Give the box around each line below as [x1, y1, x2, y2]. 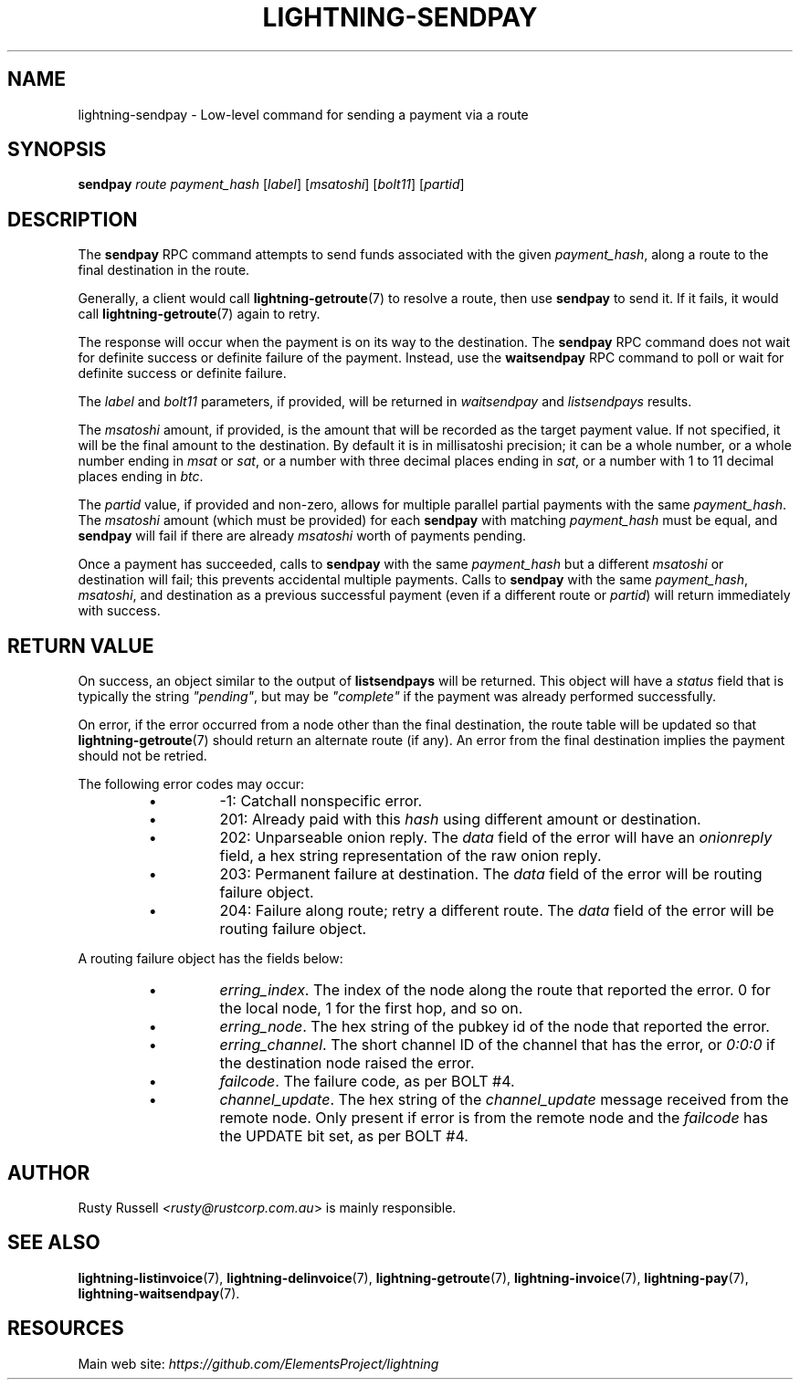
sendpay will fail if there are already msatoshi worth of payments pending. [78, 528, 527, 544]
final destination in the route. [78, 262, 250, 278]
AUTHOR [7, 1161, 90, 1184]
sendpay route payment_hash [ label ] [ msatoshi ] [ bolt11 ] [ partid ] [78, 176, 465, 193]
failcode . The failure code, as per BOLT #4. [219, 1072, 515, 1091]
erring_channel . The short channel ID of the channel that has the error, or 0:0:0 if [219, 1035, 775, 1055]
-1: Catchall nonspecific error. [219, 792, 423, 811]
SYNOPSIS [7, 138, 107, 162]
